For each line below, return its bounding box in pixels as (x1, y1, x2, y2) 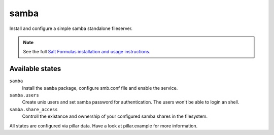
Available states (9, 64, 61, 73)
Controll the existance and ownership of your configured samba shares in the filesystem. (22, 113, 208, 119)
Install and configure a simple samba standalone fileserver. (9, 25, 133, 31)
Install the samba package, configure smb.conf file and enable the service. (22, 85, 178, 91)
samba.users (9, 92, 39, 98)
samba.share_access (9, 107, 58, 112)
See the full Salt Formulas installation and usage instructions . (23, 49, 151, 55)
